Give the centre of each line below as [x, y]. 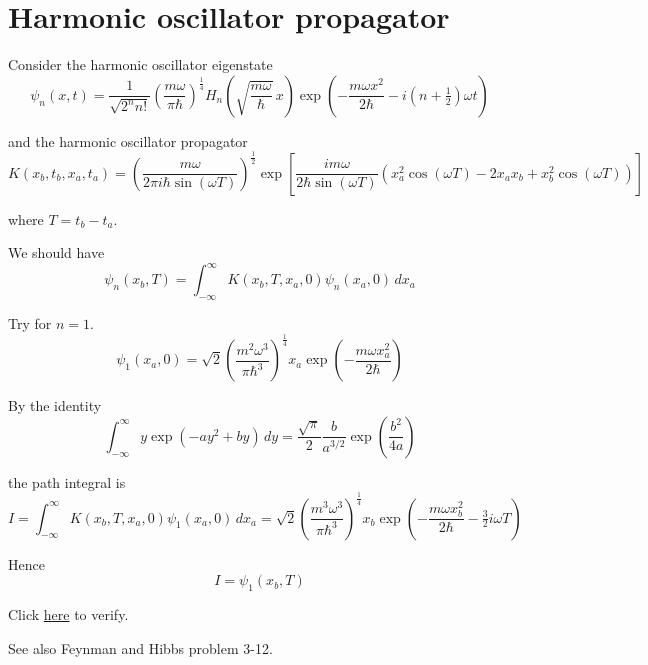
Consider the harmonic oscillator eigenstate [140, 64]
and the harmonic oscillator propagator [128, 140]
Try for [30, 323]
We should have [56, 252]
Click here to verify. [68, 614]
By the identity [55, 405]
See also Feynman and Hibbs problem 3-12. [140, 647]
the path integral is [67, 481]
